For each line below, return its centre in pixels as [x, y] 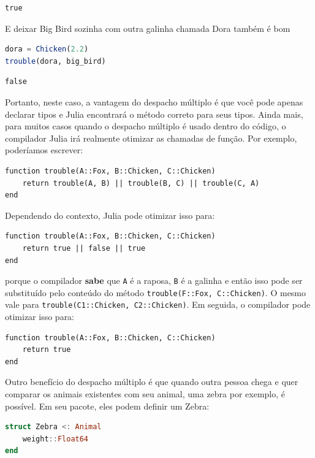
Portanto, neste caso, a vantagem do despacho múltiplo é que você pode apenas [154, 101]
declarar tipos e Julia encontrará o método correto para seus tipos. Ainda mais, [154, 114]
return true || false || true [84, 248]
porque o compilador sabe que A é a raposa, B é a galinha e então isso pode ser [154, 281]
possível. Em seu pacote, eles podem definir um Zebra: [107, 406]
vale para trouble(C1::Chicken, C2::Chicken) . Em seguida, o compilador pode [158, 304]
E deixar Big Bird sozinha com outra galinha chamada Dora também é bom [148, 28]
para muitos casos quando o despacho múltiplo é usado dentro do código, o [146, 126]
